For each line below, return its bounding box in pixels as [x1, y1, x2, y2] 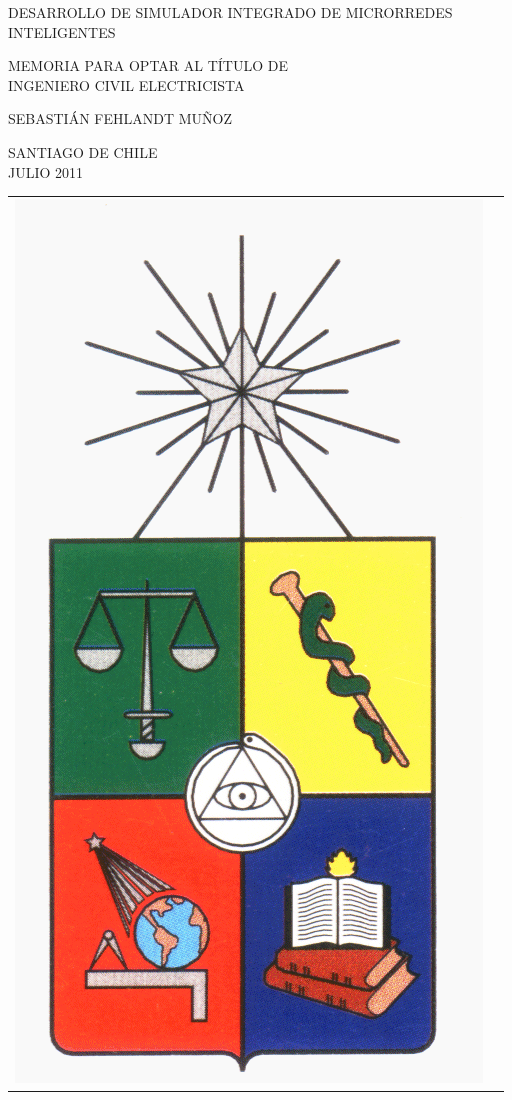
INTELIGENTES [8, 21, 116, 42]
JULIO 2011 [8, 161, 84, 182]
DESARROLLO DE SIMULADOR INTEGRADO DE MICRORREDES [8, 2, 453, 22]
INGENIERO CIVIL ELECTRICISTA [8, 74, 245, 95]
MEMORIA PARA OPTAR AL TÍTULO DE [8, 55, 289, 76]
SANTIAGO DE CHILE [8, 141, 158, 162]
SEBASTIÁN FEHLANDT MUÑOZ [8, 108, 233, 129]
